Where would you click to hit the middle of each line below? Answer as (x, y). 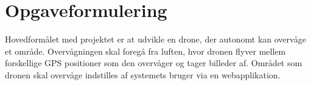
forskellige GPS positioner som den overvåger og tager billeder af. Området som (154, 63)
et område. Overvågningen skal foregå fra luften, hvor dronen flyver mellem (145, 51)
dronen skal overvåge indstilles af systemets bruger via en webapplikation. (143, 74)
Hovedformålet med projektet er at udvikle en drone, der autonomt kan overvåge (155, 39)
